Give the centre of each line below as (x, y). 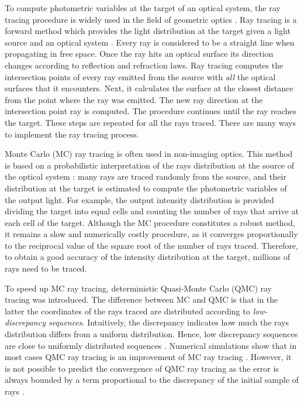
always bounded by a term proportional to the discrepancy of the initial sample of (152, 380)
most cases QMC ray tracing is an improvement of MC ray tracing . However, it (148, 357)
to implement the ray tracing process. (72, 134)
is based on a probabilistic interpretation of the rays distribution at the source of (150, 165)
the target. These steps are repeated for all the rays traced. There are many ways (151, 122)
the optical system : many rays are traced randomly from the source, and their (146, 176)
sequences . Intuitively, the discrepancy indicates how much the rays (169, 322)
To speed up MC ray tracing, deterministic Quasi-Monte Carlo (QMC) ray (138, 288)
